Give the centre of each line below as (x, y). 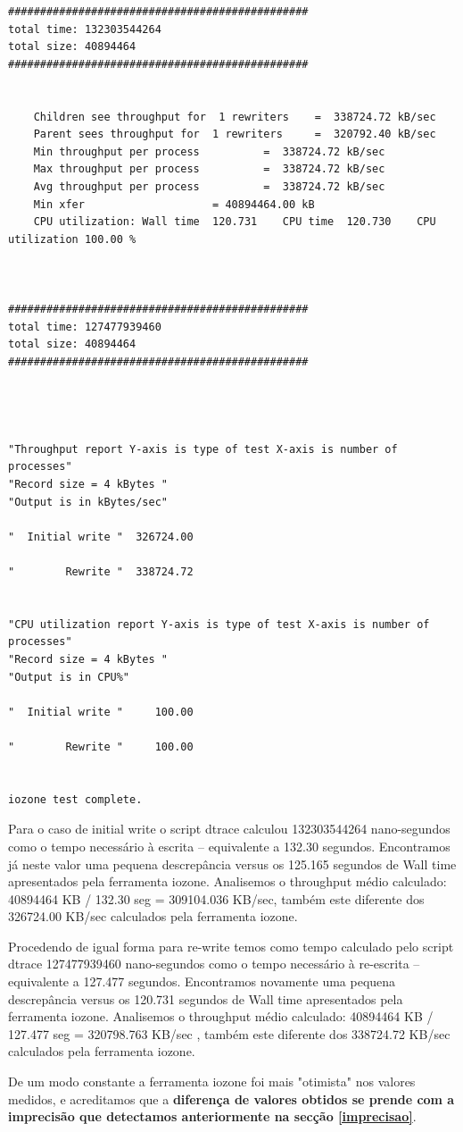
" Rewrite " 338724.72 (101, 572)
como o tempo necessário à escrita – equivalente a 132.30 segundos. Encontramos (229, 846)
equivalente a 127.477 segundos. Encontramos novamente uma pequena (202, 981)
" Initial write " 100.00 (101, 712)
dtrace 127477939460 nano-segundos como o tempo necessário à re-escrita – (214, 964)
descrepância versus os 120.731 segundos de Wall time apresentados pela (206, 998)
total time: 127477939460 (85, 327)
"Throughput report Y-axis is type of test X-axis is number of (203, 449)
